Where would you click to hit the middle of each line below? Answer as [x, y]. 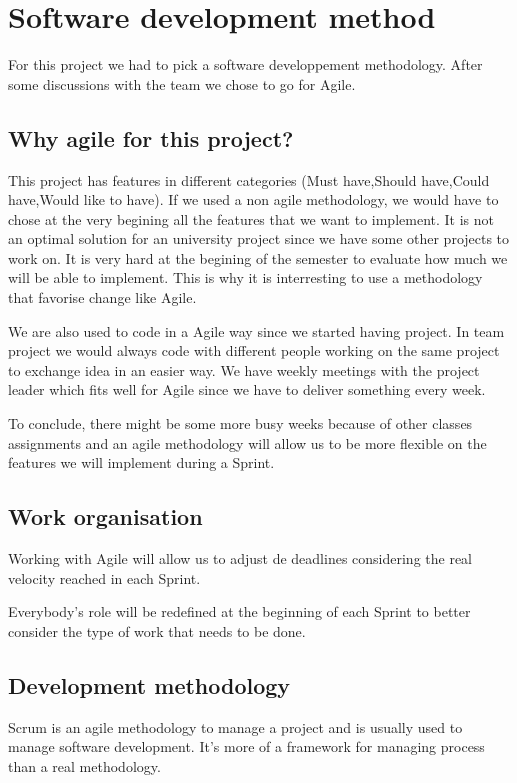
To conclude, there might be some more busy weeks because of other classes [240, 423]
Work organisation [105, 516]
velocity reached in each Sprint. [104, 577]
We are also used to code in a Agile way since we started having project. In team [256, 330]
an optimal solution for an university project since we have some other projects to [259, 238]
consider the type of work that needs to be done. [157, 630]
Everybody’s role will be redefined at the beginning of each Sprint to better [239, 611]
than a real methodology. [84, 765]
